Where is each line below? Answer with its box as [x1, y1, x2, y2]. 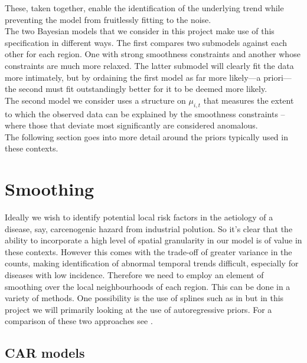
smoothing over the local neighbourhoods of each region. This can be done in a [5, 280, 290, 292]
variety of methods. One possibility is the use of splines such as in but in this [5, 292, 284, 304]
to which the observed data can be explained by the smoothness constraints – [5, 107, 285, 120]
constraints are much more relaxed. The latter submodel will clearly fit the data [5, 59, 294, 71]
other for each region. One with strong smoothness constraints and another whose [5, 48, 301, 60]
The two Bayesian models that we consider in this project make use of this [5, 25, 275, 37]
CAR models [5, 344, 85, 362]
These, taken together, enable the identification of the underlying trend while [5, 2, 284, 14]
